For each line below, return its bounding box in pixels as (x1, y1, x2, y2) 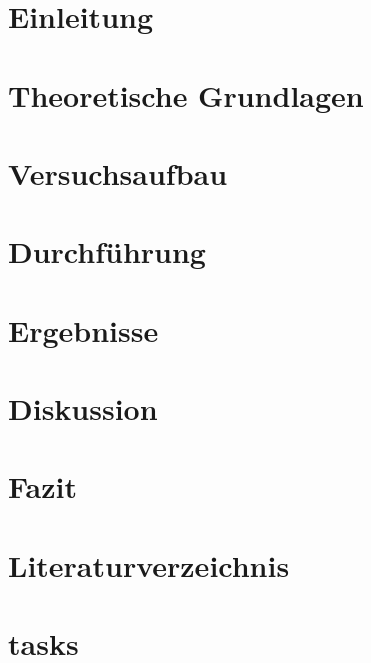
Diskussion (8, 388, 158, 429)
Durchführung (8, 231, 206, 272)
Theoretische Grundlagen (8, 74, 364, 115)
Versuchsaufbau (8, 152, 228, 193)
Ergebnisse (8, 309, 159, 350)
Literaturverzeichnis (8, 544, 290, 585)
